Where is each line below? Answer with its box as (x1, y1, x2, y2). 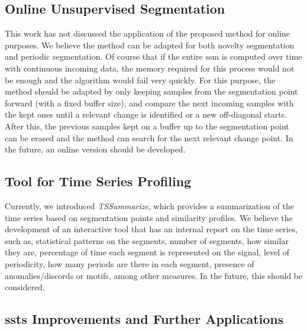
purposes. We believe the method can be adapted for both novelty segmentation (5, 38, 295, 51)
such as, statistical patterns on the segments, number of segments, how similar (5, 234, 289, 246)
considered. (5, 281, 45, 293)
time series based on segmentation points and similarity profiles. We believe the (5, 211, 293, 223)
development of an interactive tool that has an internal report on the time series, (5, 223, 298, 235)
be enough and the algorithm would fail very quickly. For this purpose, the (5, 73, 276, 86)
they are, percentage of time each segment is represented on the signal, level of (5, 246, 290, 258)
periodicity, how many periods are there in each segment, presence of (5, 257, 254, 270)
